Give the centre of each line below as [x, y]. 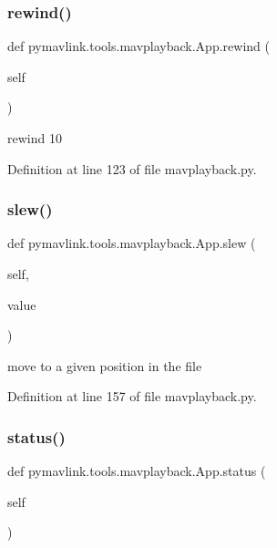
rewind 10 [35, 138]
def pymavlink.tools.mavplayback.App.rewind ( [138, 46]
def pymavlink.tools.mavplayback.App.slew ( [132, 243]
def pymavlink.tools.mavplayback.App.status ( [137, 471]
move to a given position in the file [105, 365]
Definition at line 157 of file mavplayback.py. [132, 396]
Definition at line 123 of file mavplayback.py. [132, 168]
